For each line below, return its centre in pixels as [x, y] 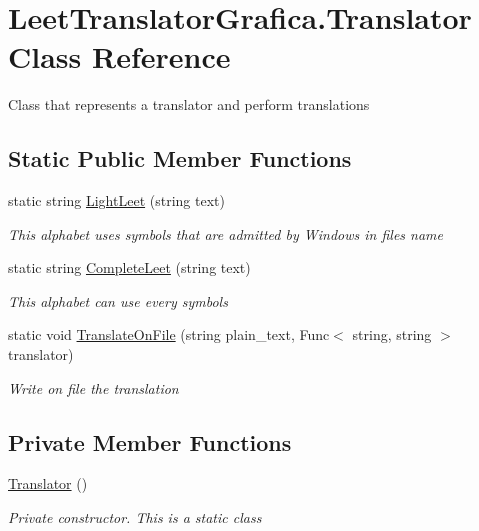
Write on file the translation [93, 387]
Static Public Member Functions [180, 158]
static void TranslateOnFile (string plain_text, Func [169, 334]
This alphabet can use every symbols [118, 300]
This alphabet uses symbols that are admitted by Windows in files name [225, 233]
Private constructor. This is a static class [135, 517]
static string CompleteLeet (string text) [129, 267]
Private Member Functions [150, 441]
